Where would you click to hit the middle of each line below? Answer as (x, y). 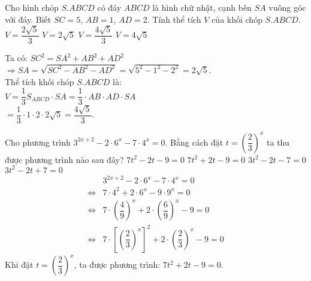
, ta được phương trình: (117, 265)
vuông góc (287, 7)
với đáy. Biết (28, 19)
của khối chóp (237, 19)
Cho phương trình (38, 142)
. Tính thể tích (174, 19)
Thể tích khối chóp (40, 81)
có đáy (109, 7)
